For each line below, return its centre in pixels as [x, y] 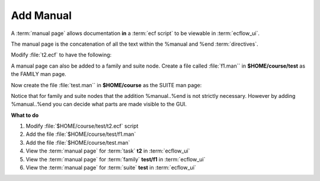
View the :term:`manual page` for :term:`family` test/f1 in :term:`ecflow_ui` [116, 159]
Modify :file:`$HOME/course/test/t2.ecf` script [82, 126]
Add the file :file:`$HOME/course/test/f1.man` [81, 134]
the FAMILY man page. [39, 74]
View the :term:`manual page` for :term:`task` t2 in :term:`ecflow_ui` [108, 151]
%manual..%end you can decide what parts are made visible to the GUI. [99, 104]
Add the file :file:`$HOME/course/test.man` [78, 142]
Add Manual [41, 15]
